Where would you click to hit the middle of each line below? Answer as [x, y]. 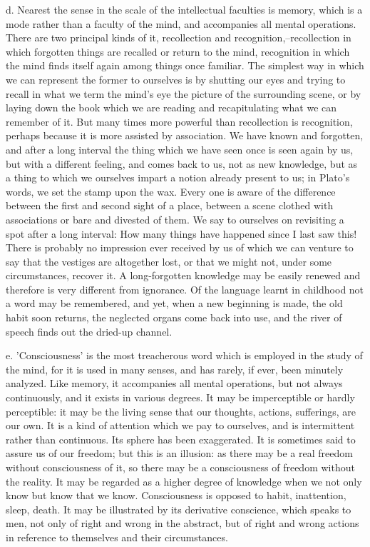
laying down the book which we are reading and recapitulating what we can [171, 107]
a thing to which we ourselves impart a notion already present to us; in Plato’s [178, 177]
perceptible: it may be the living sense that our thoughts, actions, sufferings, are [181, 411]
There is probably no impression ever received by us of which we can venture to [180, 247]
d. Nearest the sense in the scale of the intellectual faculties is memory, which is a [184, 9]
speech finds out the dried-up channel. [89, 331]
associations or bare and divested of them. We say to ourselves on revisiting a [175, 219]
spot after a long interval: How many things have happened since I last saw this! [181, 233]
